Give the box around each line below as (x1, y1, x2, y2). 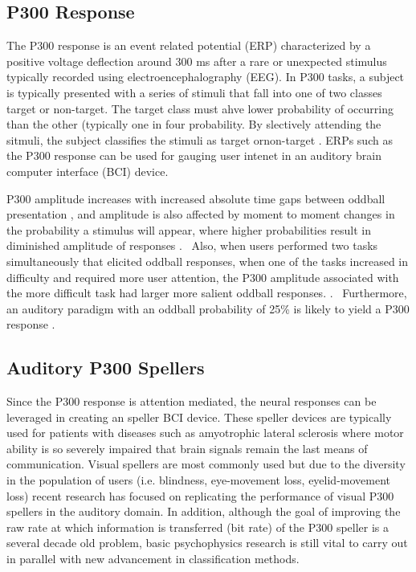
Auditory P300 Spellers (6, 355, 205, 380)
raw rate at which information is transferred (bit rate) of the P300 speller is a (6, 518, 389, 535)
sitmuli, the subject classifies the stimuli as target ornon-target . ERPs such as (6, 131, 393, 148)
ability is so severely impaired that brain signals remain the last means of (6, 439, 368, 456)
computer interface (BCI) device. (6, 162, 169, 179)
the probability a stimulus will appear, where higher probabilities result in (6, 221, 372, 238)
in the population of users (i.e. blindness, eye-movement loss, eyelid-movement (6, 472, 391, 488)
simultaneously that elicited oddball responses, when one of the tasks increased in (6, 252, 409, 269)
